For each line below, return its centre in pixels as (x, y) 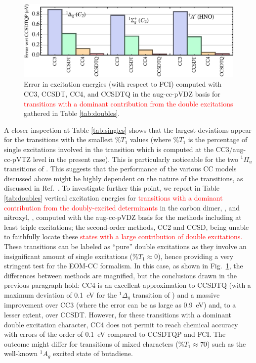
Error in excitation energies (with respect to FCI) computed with (123, 84)
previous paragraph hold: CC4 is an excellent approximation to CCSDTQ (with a (128, 285)
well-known (21, 353)
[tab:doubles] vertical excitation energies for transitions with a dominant (113, 197)
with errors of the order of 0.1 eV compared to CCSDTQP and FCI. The (115, 334)
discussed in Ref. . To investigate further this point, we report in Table (112, 188)
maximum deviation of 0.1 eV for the (61, 294)
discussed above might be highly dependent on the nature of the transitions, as (124, 178)
